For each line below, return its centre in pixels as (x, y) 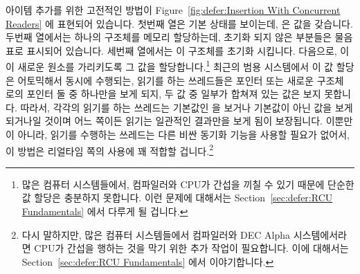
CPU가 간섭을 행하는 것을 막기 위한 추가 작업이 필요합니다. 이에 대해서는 (191, 248)
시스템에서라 (320, 234)
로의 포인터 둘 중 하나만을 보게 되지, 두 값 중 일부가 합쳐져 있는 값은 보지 (163, 94)
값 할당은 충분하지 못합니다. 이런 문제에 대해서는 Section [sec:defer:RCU (177, 198)
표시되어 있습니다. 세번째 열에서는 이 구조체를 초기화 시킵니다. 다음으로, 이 (188, 50)
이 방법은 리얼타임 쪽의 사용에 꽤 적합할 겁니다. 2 (109, 149)
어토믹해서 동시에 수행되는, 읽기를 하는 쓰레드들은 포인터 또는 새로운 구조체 (181, 80)
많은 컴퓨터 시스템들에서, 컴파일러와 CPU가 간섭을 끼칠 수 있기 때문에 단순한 (188, 184)
